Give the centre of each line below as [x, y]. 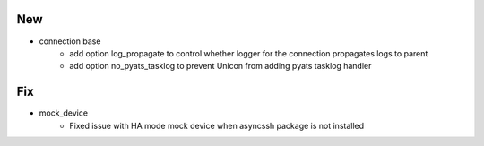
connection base [70, 41]
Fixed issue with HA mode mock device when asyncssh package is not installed [217, 125]
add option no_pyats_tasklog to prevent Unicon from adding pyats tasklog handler [220, 66]
